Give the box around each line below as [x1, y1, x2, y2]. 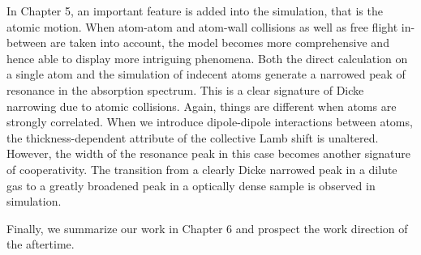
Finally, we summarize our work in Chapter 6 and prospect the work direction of [6, 219, 408, 236]
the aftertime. [6, 236, 75, 253]
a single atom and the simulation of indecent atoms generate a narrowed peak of [6, 66, 406, 83]
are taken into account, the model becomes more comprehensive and [50, 34, 389, 51]
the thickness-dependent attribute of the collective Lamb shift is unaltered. [6, 129, 379, 146]
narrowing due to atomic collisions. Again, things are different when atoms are [6, 97, 397, 114]
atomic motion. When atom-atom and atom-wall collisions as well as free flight [6, 18, 398, 35]
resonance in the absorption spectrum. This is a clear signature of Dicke [6, 81, 364, 98]
